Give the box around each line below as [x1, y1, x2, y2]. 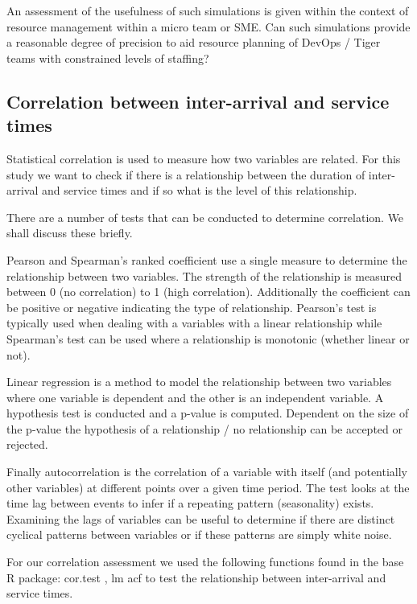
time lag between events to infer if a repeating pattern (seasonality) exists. [6, 495, 374, 512]
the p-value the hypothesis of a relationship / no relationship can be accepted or [6, 420, 403, 437]
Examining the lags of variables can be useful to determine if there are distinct [6, 510, 395, 527]
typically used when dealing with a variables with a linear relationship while [6, 314, 382, 331]
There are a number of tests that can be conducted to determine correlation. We [6, 208, 404, 225]
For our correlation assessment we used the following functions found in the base [6, 553, 404, 570]
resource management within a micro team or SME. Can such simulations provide [6, 18, 411, 35]
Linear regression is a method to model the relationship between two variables [6, 373, 392, 390]
